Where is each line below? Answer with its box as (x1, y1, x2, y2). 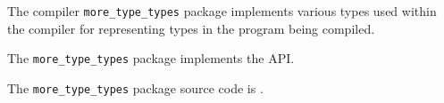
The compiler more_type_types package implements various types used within (7, 2, 437, 20)
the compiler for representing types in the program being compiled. (7, 19, 375, 37)
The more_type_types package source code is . (7, 78, 264, 97)
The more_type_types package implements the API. (7, 49, 295, 67)
